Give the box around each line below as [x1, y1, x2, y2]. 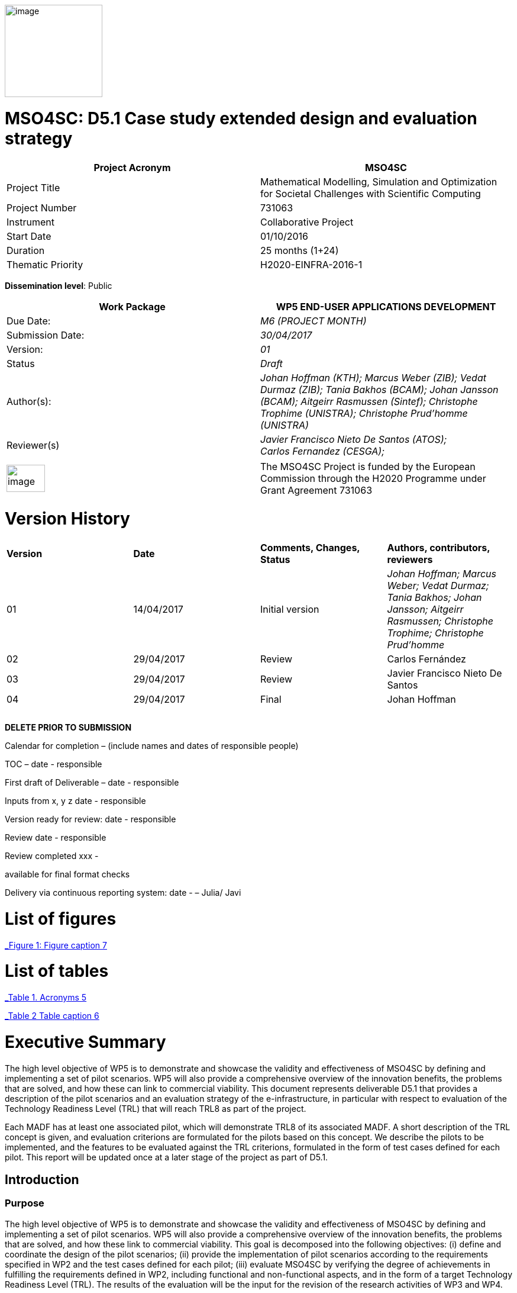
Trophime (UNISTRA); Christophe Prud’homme [260, 407, 468, 419]
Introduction [5, 1172, 79, 1187]
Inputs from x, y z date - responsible [5, 796, 146, 806]
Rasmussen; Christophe [387, 615, 493, 627]
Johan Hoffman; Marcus [387, 568, 496, 580]
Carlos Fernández [387, 653, 466, 665]
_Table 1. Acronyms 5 [5, 992, 87, 1002]
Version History [5, 509, 130, 529]
